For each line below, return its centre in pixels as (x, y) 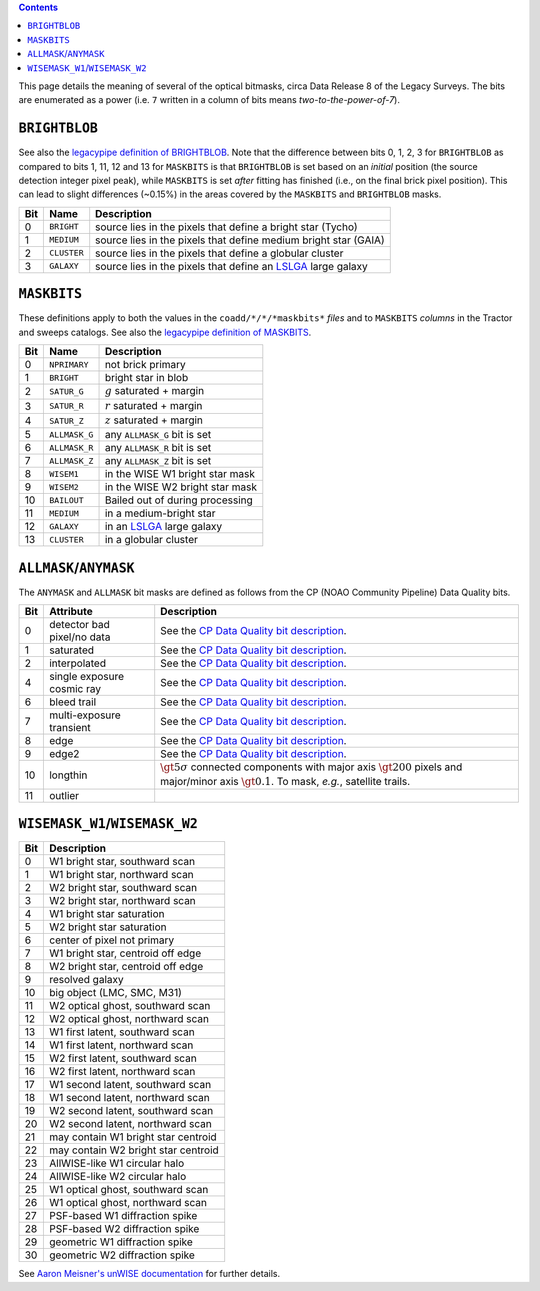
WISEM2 (63, 486)
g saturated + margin (154, 391)
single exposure (86, 677)
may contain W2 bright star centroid (133, 1150)
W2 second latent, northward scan (130, 1124)
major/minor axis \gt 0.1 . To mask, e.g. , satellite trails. (285, 781)
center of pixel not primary (111, 940)
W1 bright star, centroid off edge (125, 953)
